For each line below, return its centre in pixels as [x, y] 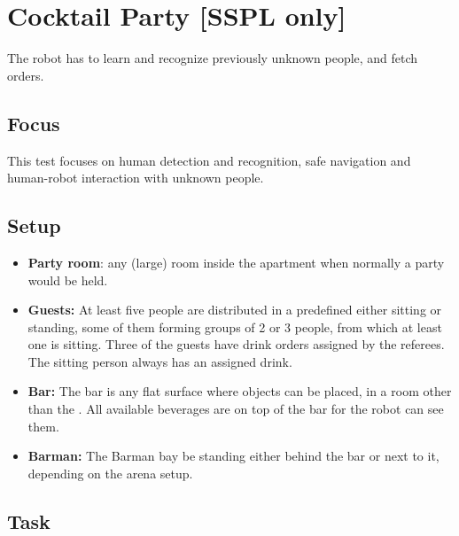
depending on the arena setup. [110, 473]
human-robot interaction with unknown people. [136, 178]
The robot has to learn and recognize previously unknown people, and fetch [213, 58]
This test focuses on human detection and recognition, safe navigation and [209, 160]
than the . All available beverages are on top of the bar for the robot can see [236, 409]
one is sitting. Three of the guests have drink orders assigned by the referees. [236, 344]
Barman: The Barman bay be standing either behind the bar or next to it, [233, 456]
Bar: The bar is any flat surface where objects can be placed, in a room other [240, 391]
